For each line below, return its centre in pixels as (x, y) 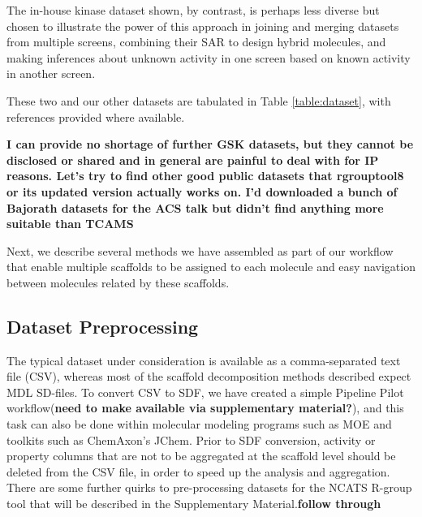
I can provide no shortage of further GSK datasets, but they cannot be (210, 144)
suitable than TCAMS (70, 224)
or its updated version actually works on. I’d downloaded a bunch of (202, 191)
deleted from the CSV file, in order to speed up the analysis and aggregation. (198, 471)
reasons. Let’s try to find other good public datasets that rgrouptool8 (205, 176)
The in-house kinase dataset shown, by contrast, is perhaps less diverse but (193, 10)
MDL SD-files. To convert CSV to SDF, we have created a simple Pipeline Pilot (205, 392)
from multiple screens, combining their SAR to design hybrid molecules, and (196, 42)
